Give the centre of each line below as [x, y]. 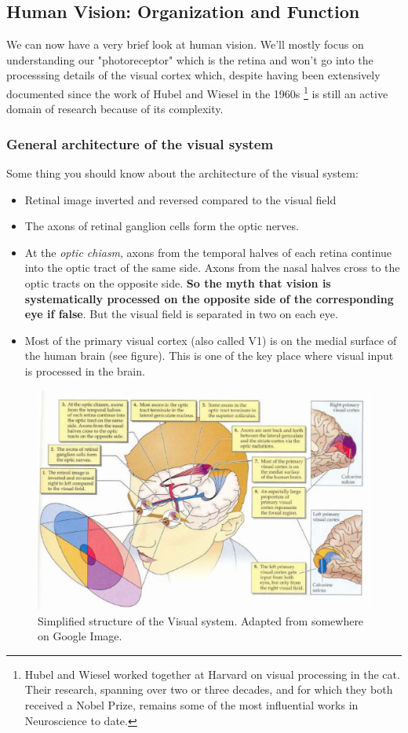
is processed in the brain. [85, 370]
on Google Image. [80, 636]
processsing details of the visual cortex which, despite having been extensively [193, 75]
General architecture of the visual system [140, 143]
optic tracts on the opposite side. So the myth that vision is [178, 283]
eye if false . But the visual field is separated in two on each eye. [181, 314]
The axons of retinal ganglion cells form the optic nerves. [162, 226]
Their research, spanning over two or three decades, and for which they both [209, 689]
